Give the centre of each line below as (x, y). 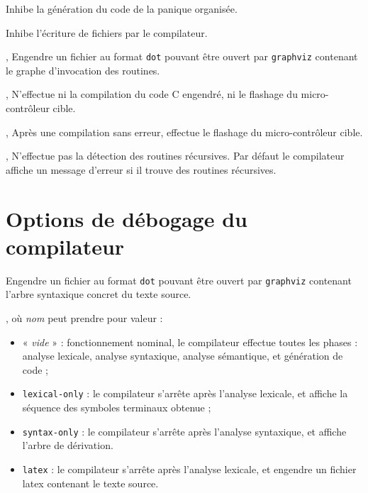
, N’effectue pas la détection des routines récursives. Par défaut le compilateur (175, 156)
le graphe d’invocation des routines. (83, 70)
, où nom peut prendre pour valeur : (84, 317)
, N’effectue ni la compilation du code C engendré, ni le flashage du (152, 94)
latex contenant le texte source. (90, 483)
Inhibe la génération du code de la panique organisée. (122, 9)
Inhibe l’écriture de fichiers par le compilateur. (107, 32)
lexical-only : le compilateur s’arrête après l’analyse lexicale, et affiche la (185, 393)
